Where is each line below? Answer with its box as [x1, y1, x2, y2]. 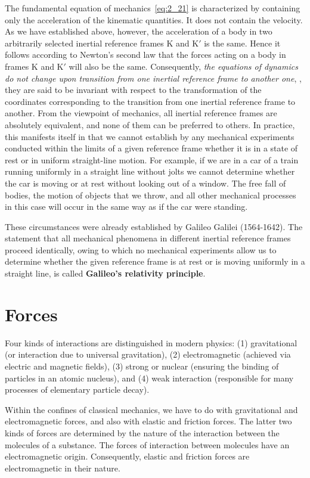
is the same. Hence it [204, 36, 281, 49]
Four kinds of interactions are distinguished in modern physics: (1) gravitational [5, 336, 297, 349]
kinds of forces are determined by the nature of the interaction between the [5, 426, 280, 439]
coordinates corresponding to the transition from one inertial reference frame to [5, 95, 296, 107]
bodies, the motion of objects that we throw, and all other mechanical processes [5, 188, 296, 201]
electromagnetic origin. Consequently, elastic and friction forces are [5, 450, 250, 463]
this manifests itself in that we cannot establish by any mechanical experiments [5, 130, 294, 142]
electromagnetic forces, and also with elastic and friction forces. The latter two [5, 415, 292, 427]
